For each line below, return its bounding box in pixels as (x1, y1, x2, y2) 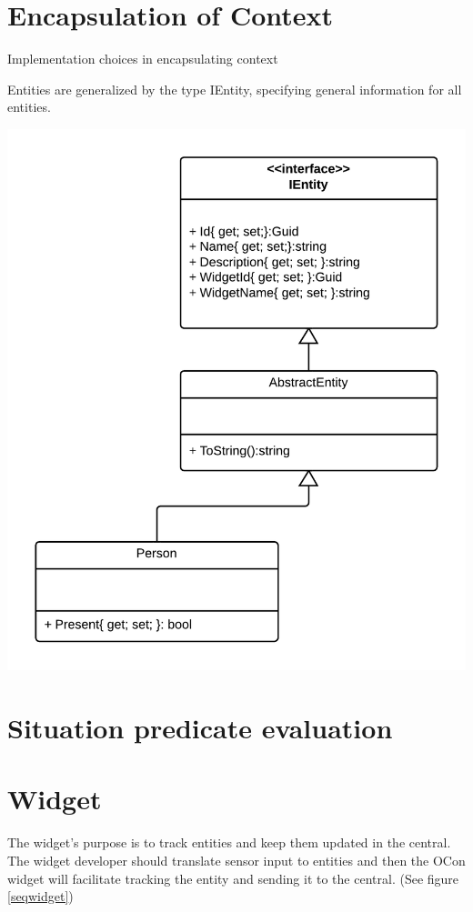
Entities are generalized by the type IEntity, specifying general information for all (7, 79, 462, 98)
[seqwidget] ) (7, 887, 74, 906)
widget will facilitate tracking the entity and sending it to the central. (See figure (7, 868, 459, 887)
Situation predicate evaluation (7, 709, 393, 747)
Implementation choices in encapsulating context (7, 49, 278, 68)
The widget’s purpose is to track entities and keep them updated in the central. (7, 833, 451, 852)
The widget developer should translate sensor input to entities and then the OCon (7, 850, 466, 869)
